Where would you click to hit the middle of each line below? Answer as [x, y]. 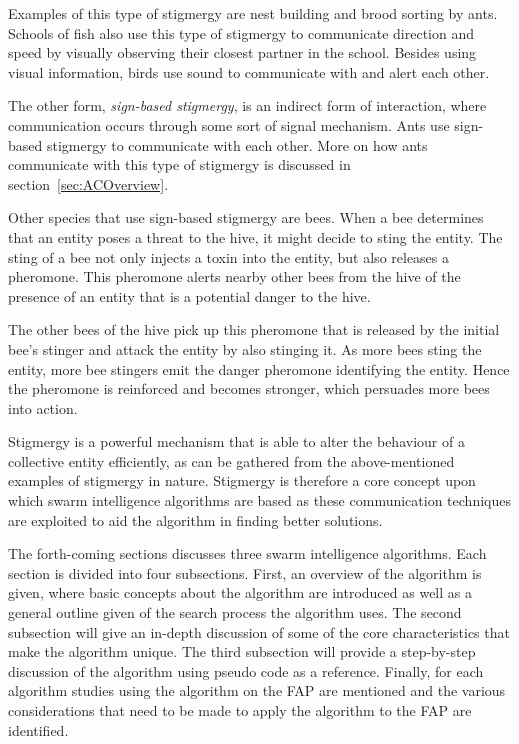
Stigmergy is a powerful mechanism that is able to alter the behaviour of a [236, 441]
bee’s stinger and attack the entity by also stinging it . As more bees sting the [245, 348]
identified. [38, 729]
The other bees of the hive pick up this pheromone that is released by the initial [254, 329]
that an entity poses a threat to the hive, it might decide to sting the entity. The [255, 236]
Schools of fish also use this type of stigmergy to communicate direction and [241, 32]
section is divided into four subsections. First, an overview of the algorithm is [245, 572]
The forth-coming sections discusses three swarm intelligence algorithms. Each [247, 553]
